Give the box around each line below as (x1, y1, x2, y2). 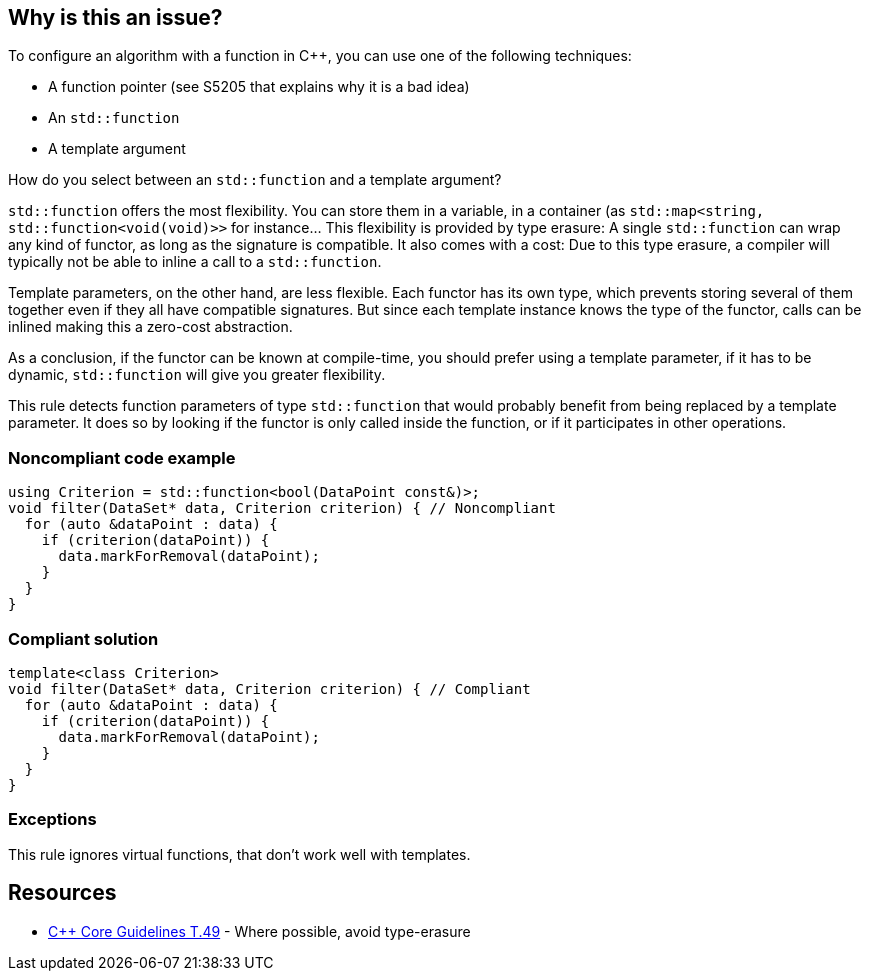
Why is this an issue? (8, 5, 223, 30)
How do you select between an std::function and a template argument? (8, 171, 502, 189)
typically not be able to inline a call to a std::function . (8, 253, 382, 271)
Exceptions (8, 809, 97, 830)
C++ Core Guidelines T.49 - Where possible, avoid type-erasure (48, 922, 471, 940)
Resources (8, 880, 117, 906)
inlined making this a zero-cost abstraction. (8, 318, 293, 336)
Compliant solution (8, 628, 159, 649)
